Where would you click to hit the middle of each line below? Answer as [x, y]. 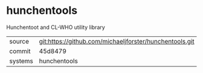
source [19, 41]
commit [20, 51]
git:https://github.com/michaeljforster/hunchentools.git [117, 41]
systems [21, 61]
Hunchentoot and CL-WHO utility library [56, 27]
